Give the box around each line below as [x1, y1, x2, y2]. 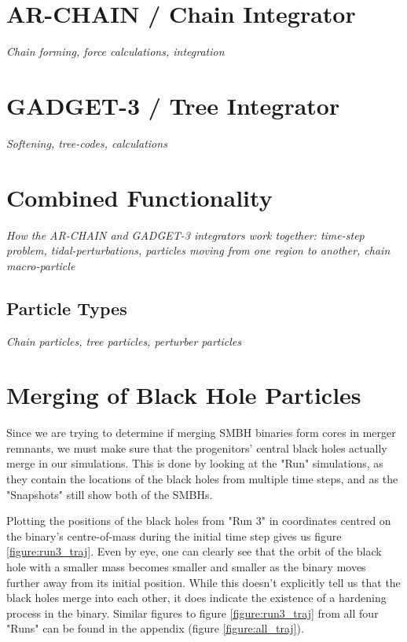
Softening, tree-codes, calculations [6, 134, 167, 151]
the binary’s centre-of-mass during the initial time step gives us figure [6, 527, 342, 544]
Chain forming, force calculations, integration [6, 43, 225, 60]
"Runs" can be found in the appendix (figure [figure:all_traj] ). [6, 620, 304, 636]
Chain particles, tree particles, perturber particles [6, 332, 242, 349]
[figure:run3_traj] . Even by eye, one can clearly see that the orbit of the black [6, 543, 382, 559]
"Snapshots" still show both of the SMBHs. [6, 486, 213, 502]
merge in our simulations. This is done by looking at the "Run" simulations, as [6, 455, 383, 471]
